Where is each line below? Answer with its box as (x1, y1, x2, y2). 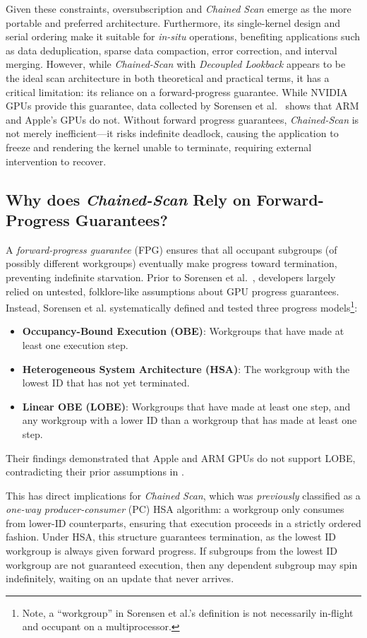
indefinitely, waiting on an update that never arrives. (6, 571, 234, 586)
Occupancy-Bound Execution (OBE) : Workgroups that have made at (22, 324, 344, 338)
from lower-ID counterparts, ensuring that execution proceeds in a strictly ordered (6, 515, 361, 530)
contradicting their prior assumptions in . (6, 464, 184, 479)
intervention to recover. (6, 153, 107, 168)
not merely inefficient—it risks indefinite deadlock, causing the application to (6, 126, 339, 141)
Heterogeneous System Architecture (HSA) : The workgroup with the (22, 361, 350, 376)
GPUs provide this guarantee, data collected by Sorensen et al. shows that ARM (6, 98, 359, 113)
